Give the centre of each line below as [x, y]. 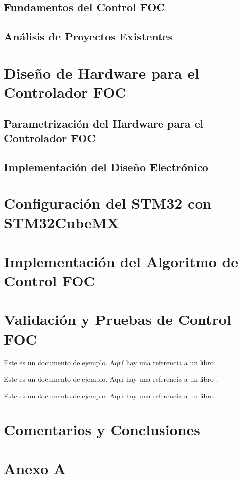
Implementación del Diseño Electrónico [106, 167]
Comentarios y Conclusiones [102, 429]
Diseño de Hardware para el [101, 72]
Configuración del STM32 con [108, 203]
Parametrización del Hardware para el [104, 123]
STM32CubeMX [61, 222]
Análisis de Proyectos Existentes [88, 36]
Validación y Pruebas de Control [118, 319]
